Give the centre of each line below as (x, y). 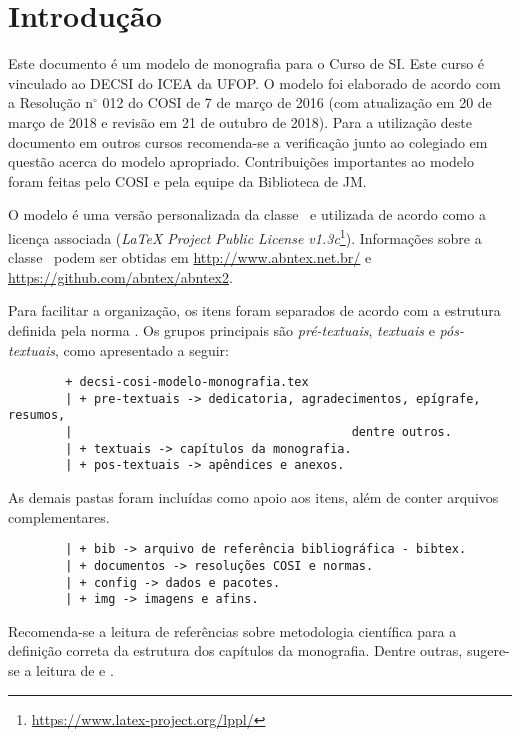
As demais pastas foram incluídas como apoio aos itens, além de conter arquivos (253, 497)
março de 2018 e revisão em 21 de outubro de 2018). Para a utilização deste (240, 121)
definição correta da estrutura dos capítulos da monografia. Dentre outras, (235, 650)
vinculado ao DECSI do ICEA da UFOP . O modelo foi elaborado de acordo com (254, 82)
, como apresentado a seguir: (141, 349)
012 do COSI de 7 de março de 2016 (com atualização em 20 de (297, 102)
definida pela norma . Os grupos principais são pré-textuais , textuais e (221, 329)
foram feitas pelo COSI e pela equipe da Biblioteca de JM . (187, 180)
